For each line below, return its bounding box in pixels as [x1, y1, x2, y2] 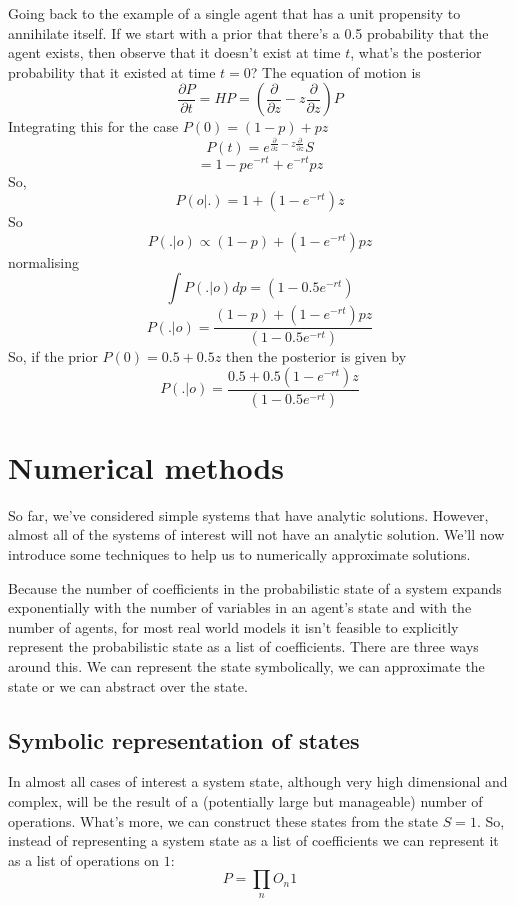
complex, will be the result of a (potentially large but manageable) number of [8, 790, 483, 811]
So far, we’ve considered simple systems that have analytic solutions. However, [8, 504, 489, 525]
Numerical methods [8, 446, 285, 487]
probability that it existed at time [8, 61, 216, 82]
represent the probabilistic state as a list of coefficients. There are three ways [8, 636, 479, 657]
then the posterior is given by [225, 346, 407, 367]
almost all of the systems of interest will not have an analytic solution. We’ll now [8, 524, 505, 545]
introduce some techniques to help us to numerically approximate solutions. [8, 543, 471, 564]
